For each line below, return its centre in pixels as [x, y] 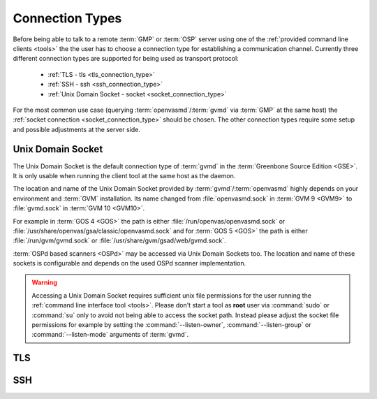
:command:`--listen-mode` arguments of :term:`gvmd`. [110, 335]
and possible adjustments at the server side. [77, 129]
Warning [44, 282]
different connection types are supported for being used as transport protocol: [126, 59]
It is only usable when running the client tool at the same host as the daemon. [124, 175]
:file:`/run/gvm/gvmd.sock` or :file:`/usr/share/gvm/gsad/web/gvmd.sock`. [119, 240]
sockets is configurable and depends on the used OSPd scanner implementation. [130, 263]
